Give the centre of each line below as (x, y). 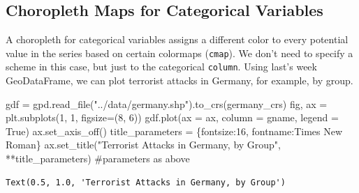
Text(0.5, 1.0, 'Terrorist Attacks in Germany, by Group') (146, 182)
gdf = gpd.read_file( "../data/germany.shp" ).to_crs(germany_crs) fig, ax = (167, 103)
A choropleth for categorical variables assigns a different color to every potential (177, 39)
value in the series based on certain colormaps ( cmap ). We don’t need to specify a (179, 53)
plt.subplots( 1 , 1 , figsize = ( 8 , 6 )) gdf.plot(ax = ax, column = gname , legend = (172, 117)
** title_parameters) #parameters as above (98, 159)
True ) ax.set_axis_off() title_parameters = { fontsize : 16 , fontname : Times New (174, 131)
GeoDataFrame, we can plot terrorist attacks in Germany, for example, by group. (179, 80)
